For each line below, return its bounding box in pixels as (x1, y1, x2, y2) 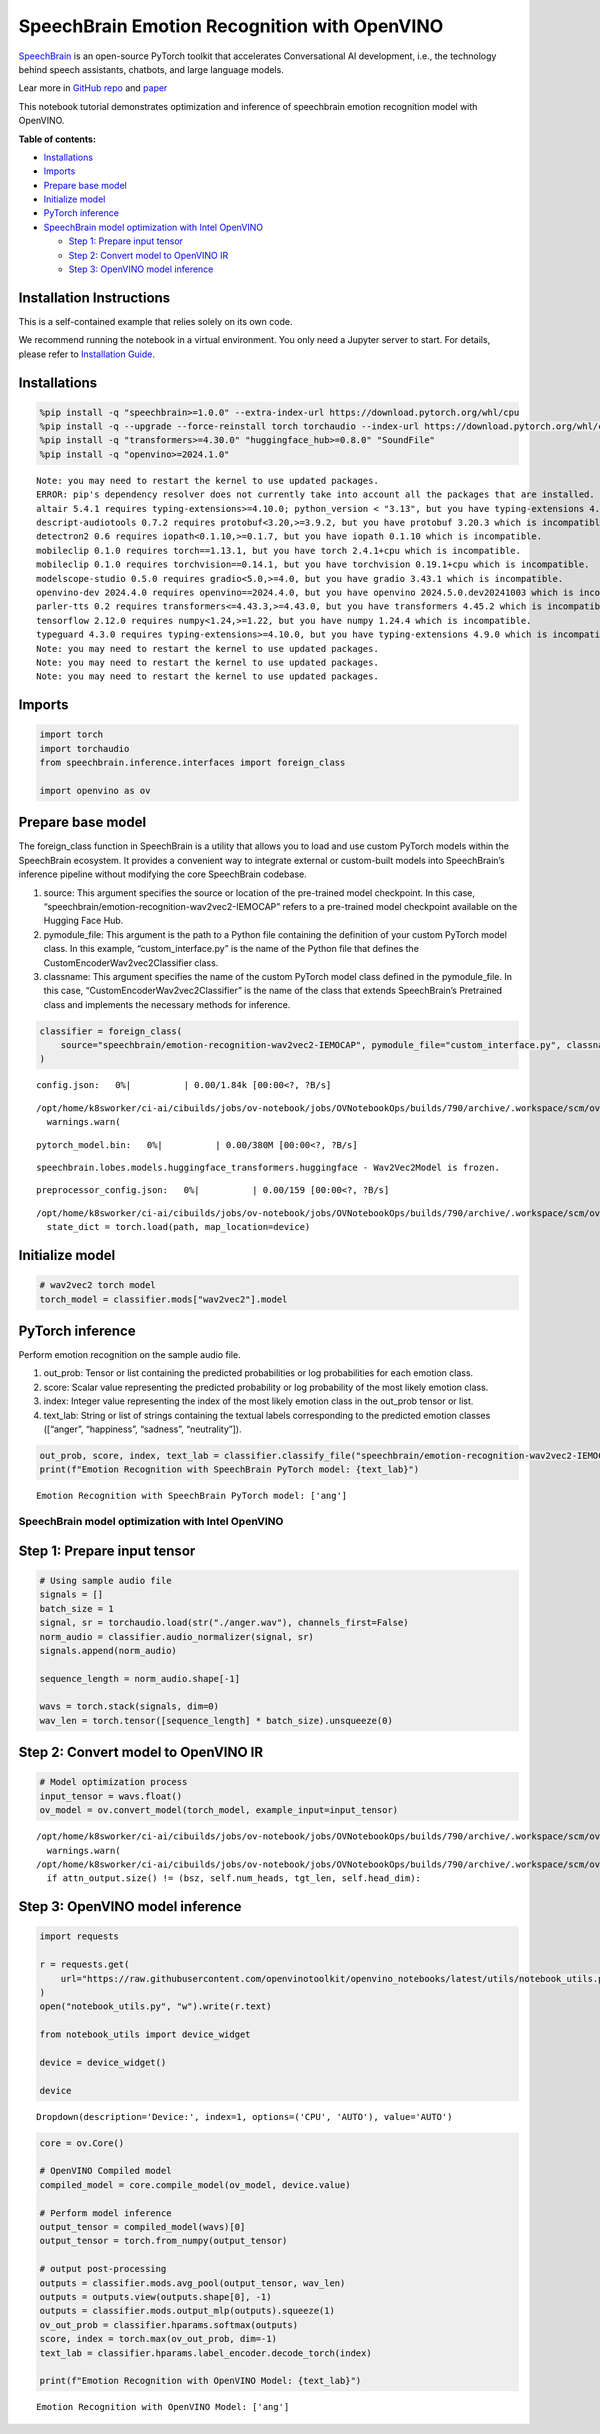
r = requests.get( (39, 1959, 130, 1970)
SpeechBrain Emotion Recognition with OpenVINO (18, 15, 444, 37)
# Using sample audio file (39, 1575, 172, 1586)
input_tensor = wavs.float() (39, 1790, 183, 1802)
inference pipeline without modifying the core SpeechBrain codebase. (18, 868, 307, 880)
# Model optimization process (39, 1776, 188, 1788)
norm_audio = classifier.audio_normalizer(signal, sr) (39, 1631, 314, 1642)
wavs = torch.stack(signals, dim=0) (39, 1701, 220, 1712)
